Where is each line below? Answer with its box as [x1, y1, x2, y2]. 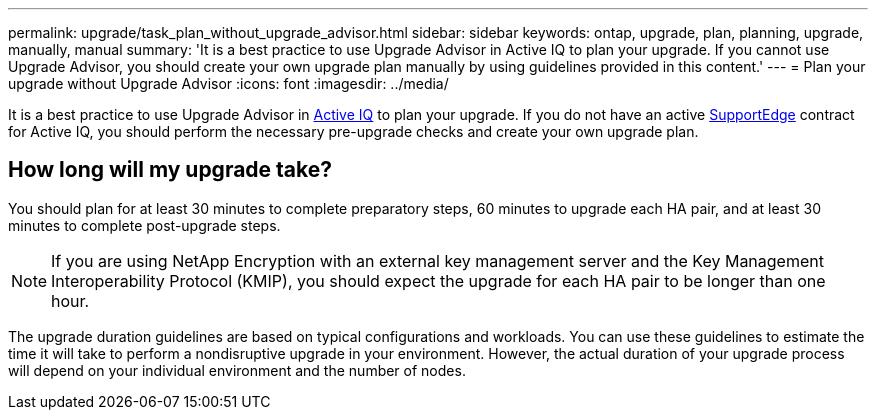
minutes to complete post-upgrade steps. [8, 216, 281, 234]
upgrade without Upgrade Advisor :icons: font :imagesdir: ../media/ [8, 75, 449, 92]
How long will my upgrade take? [8, 157, 333, 183]
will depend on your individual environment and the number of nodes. [8, 361, 466, 379]
